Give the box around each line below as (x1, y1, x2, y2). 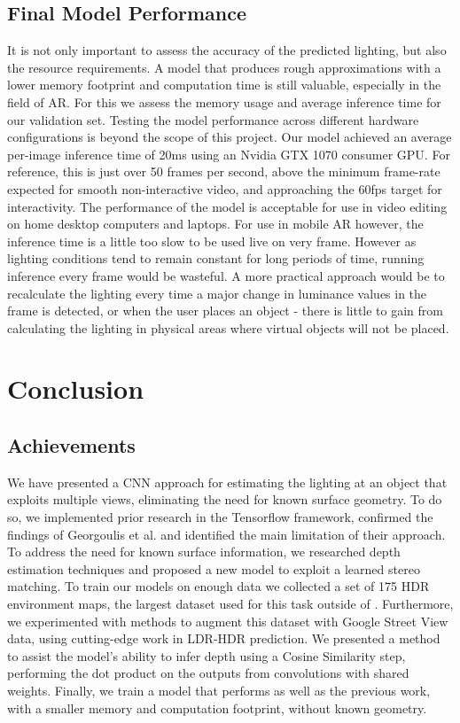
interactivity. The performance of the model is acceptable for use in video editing (7, 197, 448, 215)
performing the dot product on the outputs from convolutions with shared (7, 664, 409, 682)
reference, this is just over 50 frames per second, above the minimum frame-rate (7, 162, 441, 181)
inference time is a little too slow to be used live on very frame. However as (7, 231, 417, 250)
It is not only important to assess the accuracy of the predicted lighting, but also (7, 41, 447, 59)
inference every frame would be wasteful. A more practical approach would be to (7, 266, 445, 284)
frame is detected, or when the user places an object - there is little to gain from (7, 301, 444, 320)
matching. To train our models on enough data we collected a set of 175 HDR (7, 577, 430, 595)
